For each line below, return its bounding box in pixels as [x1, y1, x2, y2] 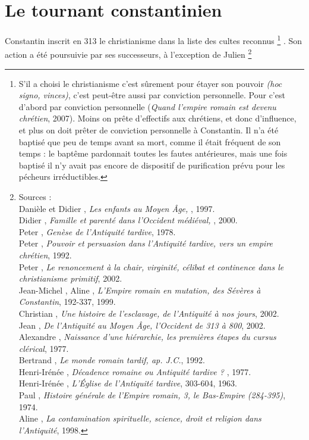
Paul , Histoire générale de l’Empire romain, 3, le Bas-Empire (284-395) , [18, 389, 286, 401]
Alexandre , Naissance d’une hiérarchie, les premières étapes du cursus [18, 330, 276, 343]
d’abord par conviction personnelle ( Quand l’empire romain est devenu [18, 100, 276, 113]
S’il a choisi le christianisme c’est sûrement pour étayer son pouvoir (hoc [18, 77, 282, 89]
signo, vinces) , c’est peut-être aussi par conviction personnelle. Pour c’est [18, 89, 285, 101]
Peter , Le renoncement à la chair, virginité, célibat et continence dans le [18, 260, 284, 273]
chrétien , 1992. [18, 248, 72, 261]
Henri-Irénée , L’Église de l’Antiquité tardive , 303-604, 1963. [18, 377, 237, 389]
